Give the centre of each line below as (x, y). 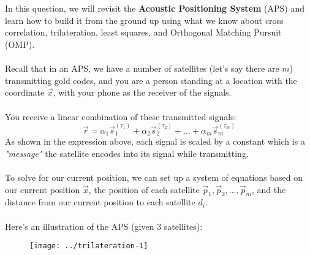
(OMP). (20, 44)
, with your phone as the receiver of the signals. (142, 92)
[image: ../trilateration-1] (89, 246)
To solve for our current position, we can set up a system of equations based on (154, 177)
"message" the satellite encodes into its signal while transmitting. (127, 153)
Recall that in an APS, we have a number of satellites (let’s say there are (142, 68)
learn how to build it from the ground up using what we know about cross (144, 20)
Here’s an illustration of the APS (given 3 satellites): (104, 226)
